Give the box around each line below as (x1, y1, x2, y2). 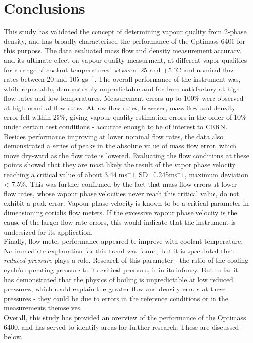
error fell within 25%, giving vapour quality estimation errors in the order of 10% (4, 112, 247, 122)
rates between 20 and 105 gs (4, 74, 88, 84)
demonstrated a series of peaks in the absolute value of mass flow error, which (4, 141, 237, 151)
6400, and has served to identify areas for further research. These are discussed (4, 322, 239, 332)
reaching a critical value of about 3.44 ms (4, 169, 127, 180)
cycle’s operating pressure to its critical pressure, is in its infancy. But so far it (4, 264, 238, 274)
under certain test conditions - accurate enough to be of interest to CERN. (4, 122, 228, 132)
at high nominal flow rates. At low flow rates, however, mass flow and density (4, 102, 235, 112)
